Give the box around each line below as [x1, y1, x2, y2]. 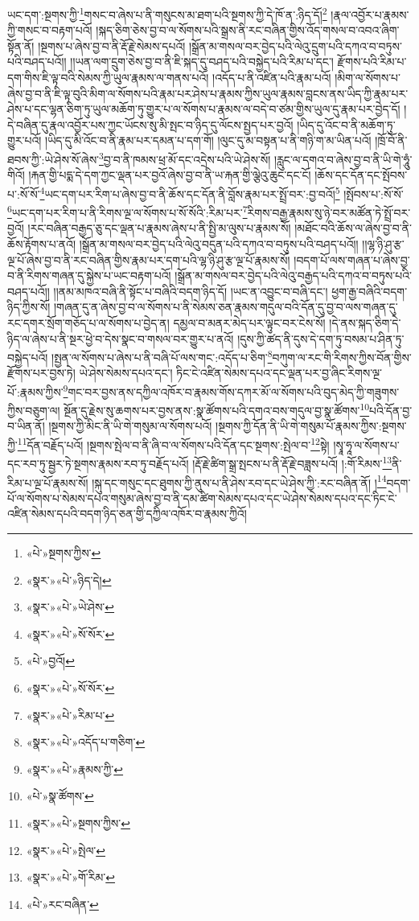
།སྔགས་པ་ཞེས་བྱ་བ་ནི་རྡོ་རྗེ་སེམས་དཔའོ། [38, 37, 186, 54]
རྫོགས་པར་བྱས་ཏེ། [7, 364, 76, 381]
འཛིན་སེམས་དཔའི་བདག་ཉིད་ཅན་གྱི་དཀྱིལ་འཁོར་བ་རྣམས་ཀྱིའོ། [7, 505, 247, 522]
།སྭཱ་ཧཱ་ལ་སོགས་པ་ [333, 436, 400, 453]
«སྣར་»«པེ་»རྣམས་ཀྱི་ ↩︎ [26, 760, 124, 777]
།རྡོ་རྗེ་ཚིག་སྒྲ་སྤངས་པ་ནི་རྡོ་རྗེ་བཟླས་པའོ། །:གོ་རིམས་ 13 [192, 453, 392, 471]
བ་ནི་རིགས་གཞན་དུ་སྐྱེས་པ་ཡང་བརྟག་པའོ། [7, 267, 171, 284]
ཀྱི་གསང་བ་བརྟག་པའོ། [7, 22, 92, 39]
